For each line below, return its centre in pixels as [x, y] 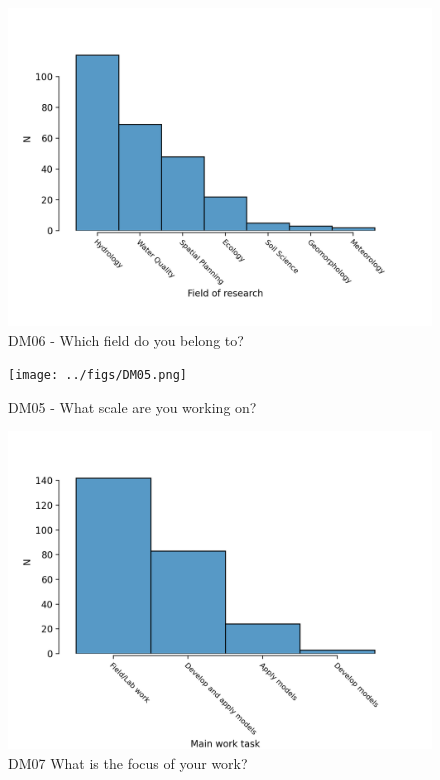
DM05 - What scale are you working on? [132, 406]
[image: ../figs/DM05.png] [97, 375]
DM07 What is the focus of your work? [128, 763]
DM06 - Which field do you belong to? [126, 339]
